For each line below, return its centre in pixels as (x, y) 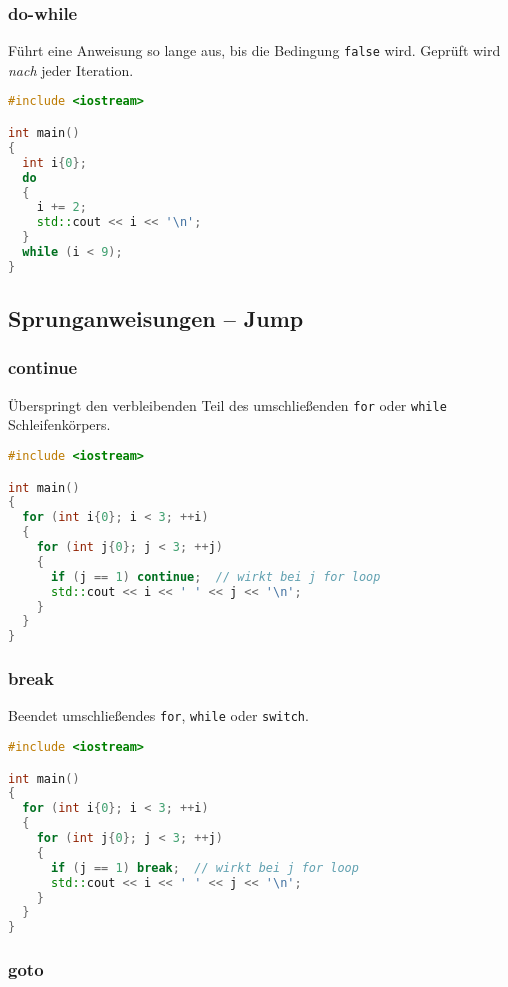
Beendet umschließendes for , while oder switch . (158, 715)
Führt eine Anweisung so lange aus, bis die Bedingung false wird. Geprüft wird (254, 50)
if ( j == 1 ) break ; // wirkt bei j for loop (204, 867)
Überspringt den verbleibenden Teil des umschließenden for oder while (227, 404)
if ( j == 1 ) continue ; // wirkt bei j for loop (215, 576)
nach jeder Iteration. (71, 69)
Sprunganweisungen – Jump (156, 318)
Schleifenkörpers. (59, 424)
